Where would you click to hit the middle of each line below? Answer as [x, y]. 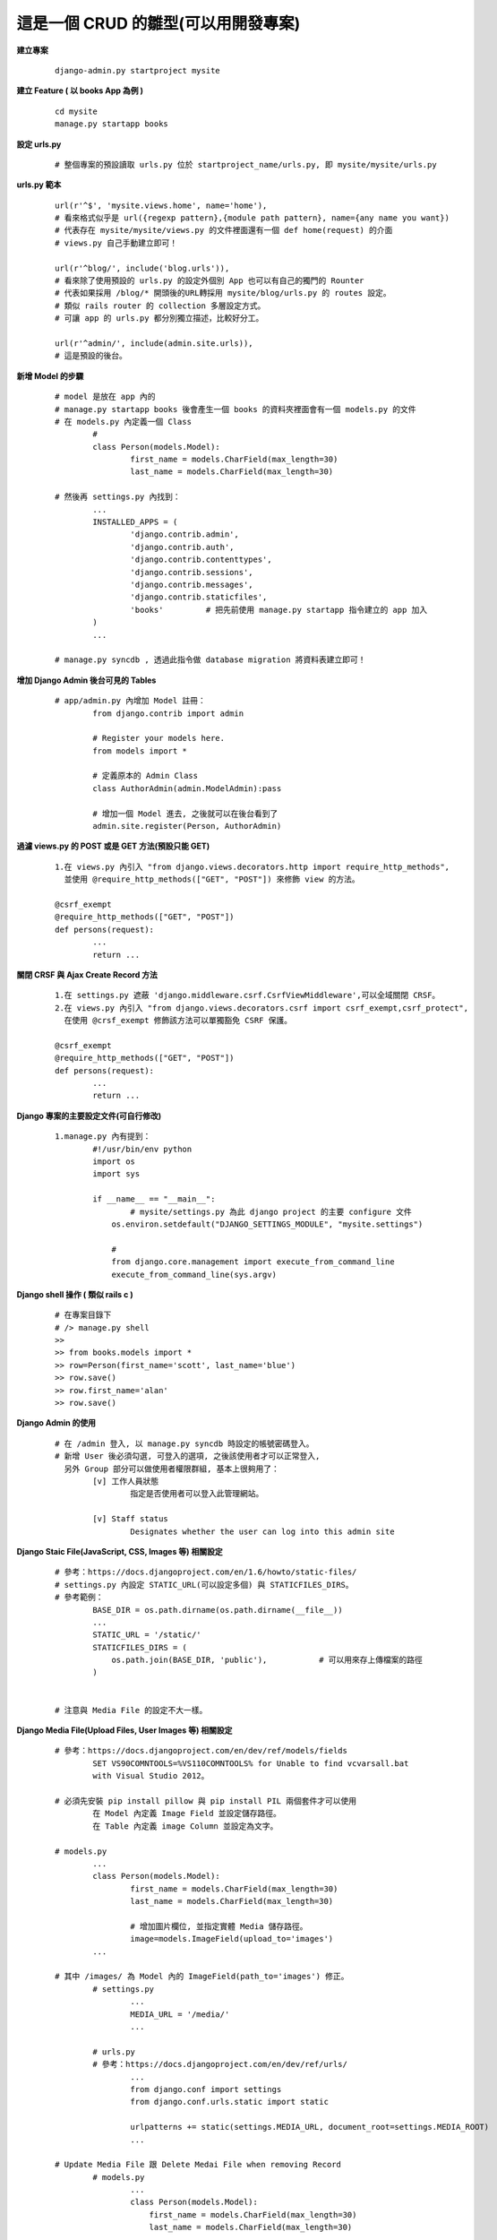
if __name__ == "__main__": [154, 1199]
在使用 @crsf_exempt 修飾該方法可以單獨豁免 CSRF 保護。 [178, 1021]
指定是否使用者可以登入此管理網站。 [197, 1494]
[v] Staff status [131, 1519]
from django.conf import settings [206, 2089]
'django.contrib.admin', [184, 534]
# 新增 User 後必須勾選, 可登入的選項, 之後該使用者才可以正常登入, [188, 1456]
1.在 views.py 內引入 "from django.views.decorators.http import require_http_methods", [253, 866]
